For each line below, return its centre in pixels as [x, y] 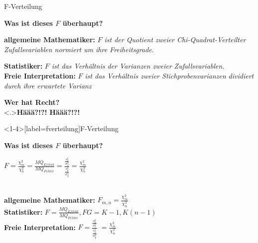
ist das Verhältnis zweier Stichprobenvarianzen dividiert [169, 75]
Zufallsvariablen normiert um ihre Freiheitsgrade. [79, 49]
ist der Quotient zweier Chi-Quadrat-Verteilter [175, 40]
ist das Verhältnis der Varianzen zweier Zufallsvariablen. [138, 66]
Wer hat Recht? [32, 102]
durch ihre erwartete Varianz [48, 85]
